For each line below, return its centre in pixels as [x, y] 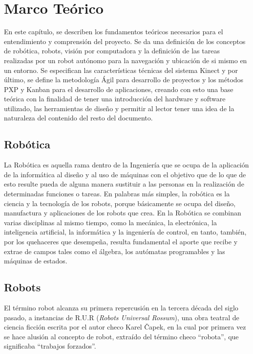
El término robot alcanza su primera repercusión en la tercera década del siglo [121, 307]
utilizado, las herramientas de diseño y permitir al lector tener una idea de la [119, 108]
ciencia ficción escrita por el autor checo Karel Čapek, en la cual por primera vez [125, 327]
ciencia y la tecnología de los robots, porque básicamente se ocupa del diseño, [120, 203]
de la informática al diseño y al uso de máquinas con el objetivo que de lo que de [125, 174]
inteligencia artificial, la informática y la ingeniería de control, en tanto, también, [125, 232]
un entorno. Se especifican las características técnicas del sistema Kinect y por [121, 70]
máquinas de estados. [36, 261]
